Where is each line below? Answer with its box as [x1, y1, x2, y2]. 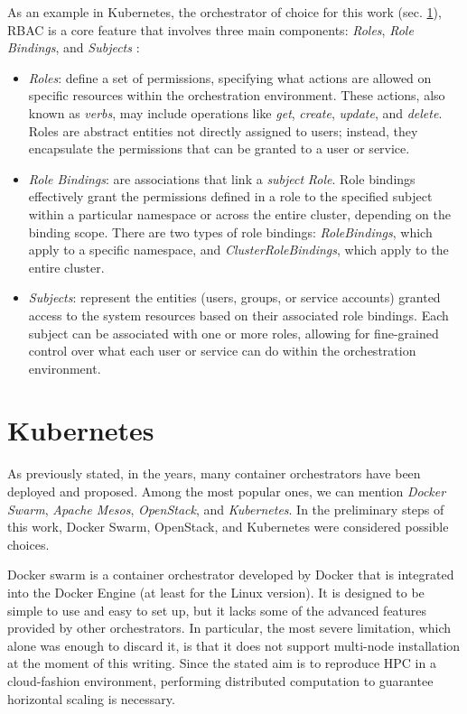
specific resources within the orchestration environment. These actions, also [28, 86, 445, 105]
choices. [7, 534, 50, 553]
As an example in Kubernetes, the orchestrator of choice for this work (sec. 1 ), [7, 3, 442, 21]
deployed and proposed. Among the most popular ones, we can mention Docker [7, 482, 446, 500]
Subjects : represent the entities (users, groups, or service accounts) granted [28, 288, 441, 307]
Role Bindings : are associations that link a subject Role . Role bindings [28, 169, 416, 188]
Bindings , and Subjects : [7, 38, 140, 57]
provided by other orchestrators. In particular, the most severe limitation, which [7, 618, 452, 637]
